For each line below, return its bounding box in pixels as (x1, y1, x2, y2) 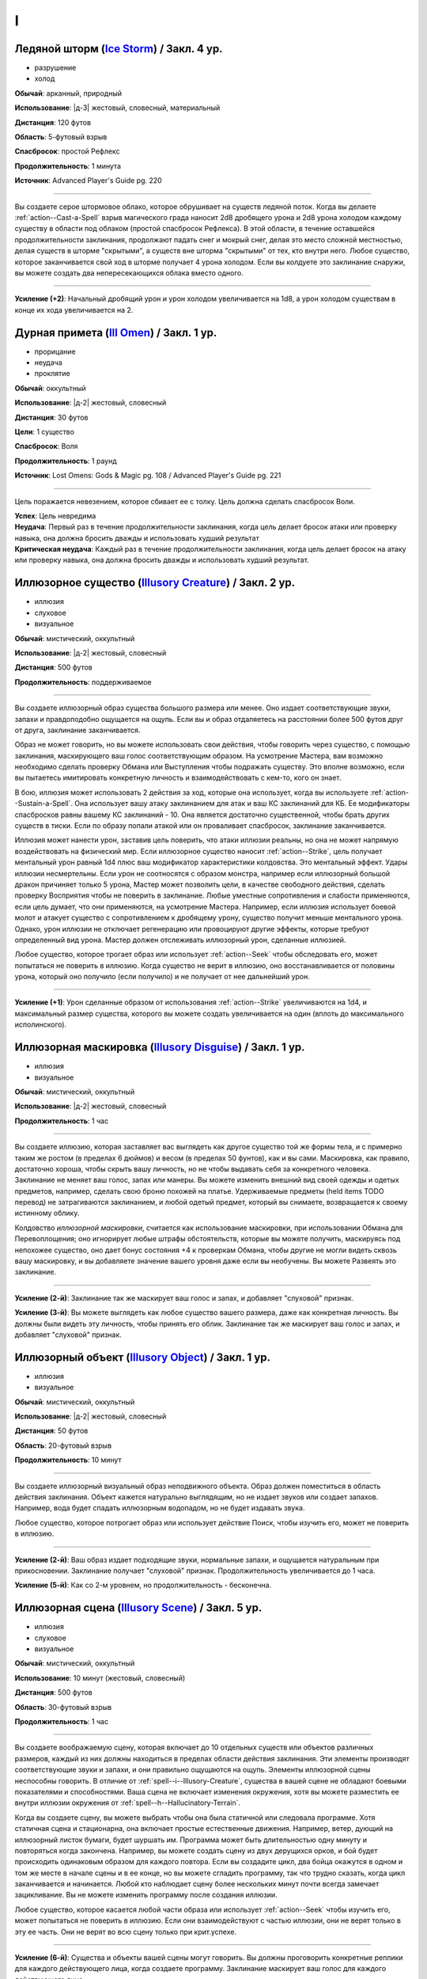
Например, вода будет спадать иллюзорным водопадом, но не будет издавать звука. (14, 1503, 305, 1513)
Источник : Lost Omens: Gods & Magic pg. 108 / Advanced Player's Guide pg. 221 (14, 471, 282, 481)
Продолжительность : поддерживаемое (14, 677, 152, 686)
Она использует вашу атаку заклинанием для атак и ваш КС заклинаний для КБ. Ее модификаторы (74, 799, 410, 808)
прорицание (34, 347, 76, 356)
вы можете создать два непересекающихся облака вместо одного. (14, 268, 244, 277)
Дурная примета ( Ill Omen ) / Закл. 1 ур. (14, 325, 217, 340)
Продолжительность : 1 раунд (14, 456, 118, 465)
